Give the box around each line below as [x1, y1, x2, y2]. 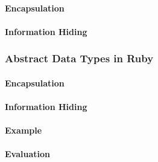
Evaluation [5, 147, 50, 160]
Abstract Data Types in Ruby [5, 51, 154, 66]
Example [5, 124, 42, 137]
